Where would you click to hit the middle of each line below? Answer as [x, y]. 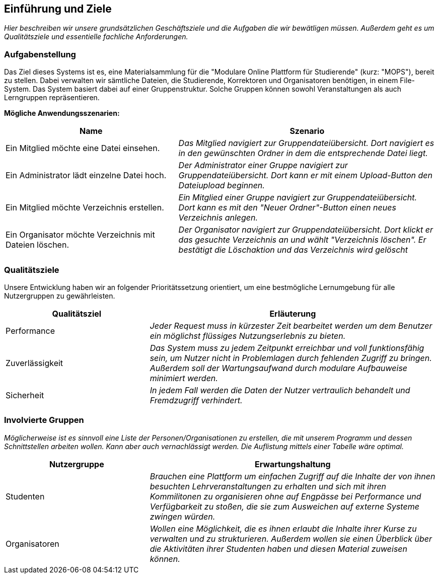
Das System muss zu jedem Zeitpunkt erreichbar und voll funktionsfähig [287, 348]
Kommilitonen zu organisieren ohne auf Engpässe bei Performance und [285, 496]
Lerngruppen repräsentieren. [52, 98]
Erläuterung [293, 313]
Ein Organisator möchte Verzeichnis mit [80, 235]
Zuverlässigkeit [34, 363]
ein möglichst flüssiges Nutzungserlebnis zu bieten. [248, 336]
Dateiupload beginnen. [222, 186]
